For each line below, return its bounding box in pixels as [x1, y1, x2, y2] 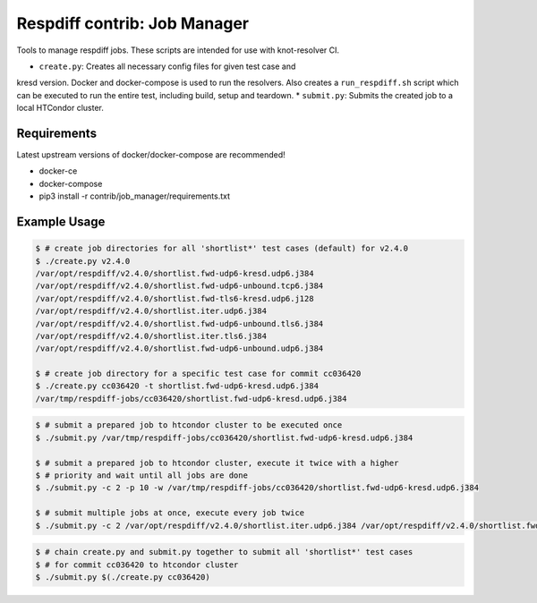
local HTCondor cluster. [16, 103, 105, 114]
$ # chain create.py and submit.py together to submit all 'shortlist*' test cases [35, 547, 413, 557]
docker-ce [38, 166, 78, 176]
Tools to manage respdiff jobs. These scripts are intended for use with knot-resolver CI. [16, 45, 340, 55]
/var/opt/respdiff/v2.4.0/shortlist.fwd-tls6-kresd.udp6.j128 [35, 293, 314, 303]
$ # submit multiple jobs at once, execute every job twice [35, 508, 305, 518]
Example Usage [16, 215, 106, 229]
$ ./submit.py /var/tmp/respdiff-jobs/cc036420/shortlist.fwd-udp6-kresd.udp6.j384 [35, 432, 413, 443]
